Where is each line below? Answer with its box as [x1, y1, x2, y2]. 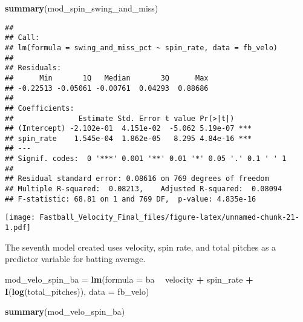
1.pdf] [5, 223, 31, 232]
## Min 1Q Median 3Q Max [5, 73, 209, 82]
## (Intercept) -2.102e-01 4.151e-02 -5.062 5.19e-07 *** [5, 124, 252, 133]
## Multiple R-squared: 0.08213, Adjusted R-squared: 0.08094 [5, 185, 282, 194]
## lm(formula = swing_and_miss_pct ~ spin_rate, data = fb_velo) [5, 43, 278, 52]
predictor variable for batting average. [5, 252, 146, 265]
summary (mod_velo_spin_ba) [5, 305, 125, 318]
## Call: [5, 33, 40, 42]
